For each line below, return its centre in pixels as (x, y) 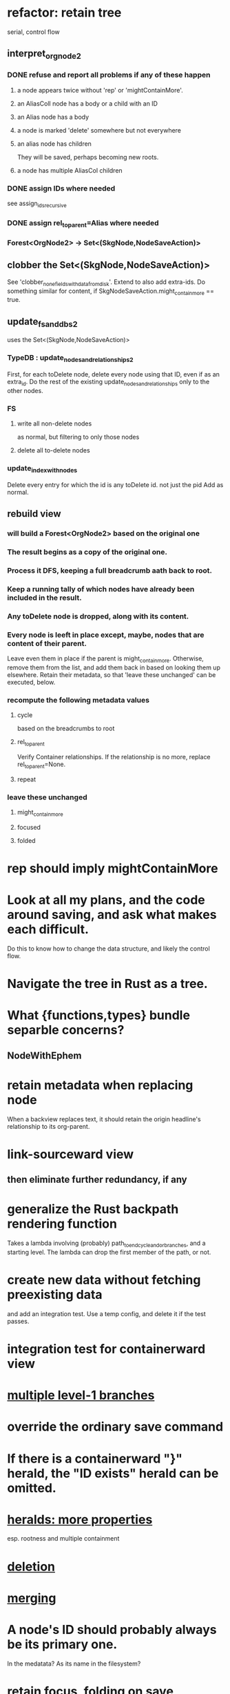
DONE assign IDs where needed (61, 188)
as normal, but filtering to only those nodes (78, 437)
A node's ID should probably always (112, 1630)
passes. (18, 1321)
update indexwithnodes (42, 469)
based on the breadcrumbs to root (66, 729)
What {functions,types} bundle (99, 1015)
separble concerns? (66, 1030)
